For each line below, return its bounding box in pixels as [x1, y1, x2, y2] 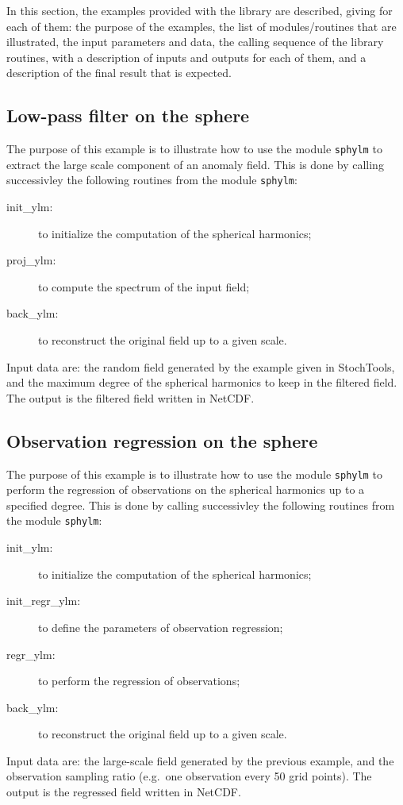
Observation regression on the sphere [6, 428, 318, 453]
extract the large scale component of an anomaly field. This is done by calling [6, 156, 384, 172]
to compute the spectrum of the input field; [38, 278, 250, 295]
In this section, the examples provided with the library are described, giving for [6, 2, 393, 18]
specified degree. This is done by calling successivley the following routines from [6, 496, 395, 513]
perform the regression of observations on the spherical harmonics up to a [6, 481, 365, 498]
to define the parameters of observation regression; [38, 618, 283, 635]
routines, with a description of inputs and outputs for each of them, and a [6, 48, 367, 65]
